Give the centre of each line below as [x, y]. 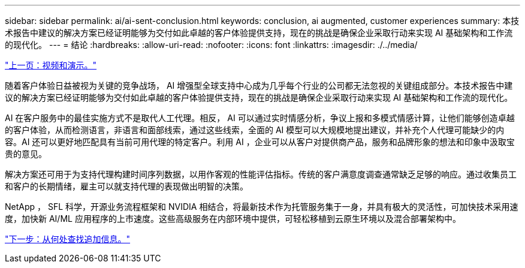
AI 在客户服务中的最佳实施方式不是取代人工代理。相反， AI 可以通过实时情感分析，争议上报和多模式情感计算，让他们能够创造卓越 [260, 118]
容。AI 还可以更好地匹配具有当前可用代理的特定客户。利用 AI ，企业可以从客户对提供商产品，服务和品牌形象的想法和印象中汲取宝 [260, 142]
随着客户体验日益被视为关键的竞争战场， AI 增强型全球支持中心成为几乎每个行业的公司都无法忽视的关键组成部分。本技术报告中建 [259, 85]
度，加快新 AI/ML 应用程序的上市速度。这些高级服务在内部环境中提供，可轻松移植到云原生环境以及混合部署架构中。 [233, 219]
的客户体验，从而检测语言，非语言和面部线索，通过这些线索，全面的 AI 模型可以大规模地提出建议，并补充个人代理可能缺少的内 [255, 130]
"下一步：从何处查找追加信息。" [68, 239]
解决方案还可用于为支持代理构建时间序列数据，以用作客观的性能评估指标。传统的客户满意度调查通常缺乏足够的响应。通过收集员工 [261, 174]
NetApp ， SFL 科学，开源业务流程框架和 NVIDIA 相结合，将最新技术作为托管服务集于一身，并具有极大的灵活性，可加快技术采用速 [262, 207]
